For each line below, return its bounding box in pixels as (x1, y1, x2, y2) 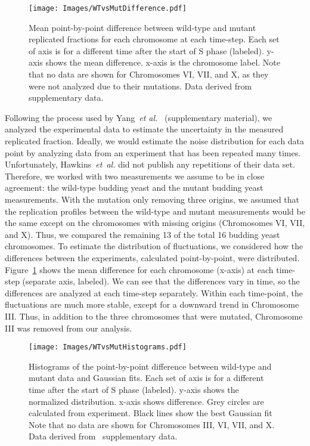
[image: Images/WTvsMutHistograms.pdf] (29, 343, 187, 352)
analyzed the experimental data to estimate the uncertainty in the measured (5, 123, 284, 135)
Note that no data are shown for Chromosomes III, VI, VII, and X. (29, 418, 275, 430)
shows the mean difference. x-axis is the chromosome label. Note (45, 56, 281, 69)
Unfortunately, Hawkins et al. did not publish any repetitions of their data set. (5, 158, 295, 171)
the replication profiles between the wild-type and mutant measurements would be (5, 205, 305, 217)
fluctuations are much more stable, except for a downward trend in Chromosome (5, 298, 299, 311)
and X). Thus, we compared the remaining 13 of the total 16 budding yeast (5, 228, 280, 240)
